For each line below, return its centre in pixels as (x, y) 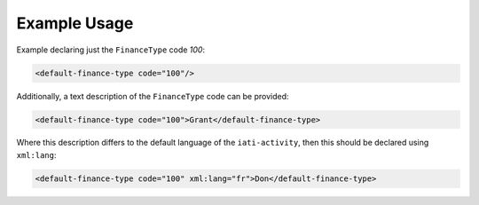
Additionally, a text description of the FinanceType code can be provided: (153, 96)
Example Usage (75, 23)
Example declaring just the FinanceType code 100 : (111, 50)
